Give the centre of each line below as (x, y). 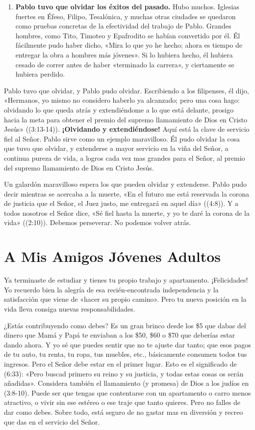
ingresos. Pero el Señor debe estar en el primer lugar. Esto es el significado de (120, 363)
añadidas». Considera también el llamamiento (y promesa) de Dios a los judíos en (127, 383)
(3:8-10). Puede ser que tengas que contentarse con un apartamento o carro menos (127, 392)
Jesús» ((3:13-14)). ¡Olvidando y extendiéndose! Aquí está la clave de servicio (127, 129)
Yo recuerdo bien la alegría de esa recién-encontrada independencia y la (111, 289)
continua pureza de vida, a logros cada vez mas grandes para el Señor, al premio (125, 158)
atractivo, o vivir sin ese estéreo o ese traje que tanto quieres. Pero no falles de (122, 402)
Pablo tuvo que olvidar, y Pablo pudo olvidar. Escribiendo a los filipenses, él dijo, (127, 90)
